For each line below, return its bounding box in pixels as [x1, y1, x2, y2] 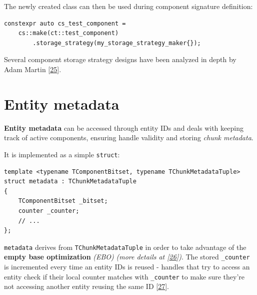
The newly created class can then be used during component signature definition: [4, 1, 253, 11]
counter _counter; [18, 207, 79, 214]
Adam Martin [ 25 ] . [4, 64, 61, 74]
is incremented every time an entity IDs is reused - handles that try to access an [4, 261, 250, 271]
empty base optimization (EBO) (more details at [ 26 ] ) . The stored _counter [4, 251, 250, 262]
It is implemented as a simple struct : [4, 149, 120, 159]
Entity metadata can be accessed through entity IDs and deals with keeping [4, 122, 243, 133]
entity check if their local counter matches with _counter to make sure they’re [4, 271, 245, 281]
